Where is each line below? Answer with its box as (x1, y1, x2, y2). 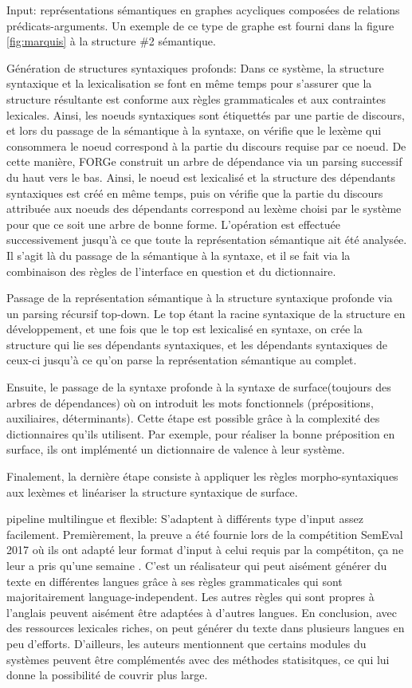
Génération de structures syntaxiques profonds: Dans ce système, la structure (6, 59, 384, 76)
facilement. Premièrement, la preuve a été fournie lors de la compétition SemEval (6, 525, 403, 542)
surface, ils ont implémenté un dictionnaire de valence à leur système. (6, 441, 345, 458)
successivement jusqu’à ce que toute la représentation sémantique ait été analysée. (6, 231, 407, 248)
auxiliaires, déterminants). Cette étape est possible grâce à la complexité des (6, 410, 380, 427)
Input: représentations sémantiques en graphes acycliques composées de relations (6, 2, 400, 18)
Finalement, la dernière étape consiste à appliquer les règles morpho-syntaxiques (6, 468, 398, 485)
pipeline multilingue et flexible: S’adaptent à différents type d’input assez (6, 510, 363, 527)
